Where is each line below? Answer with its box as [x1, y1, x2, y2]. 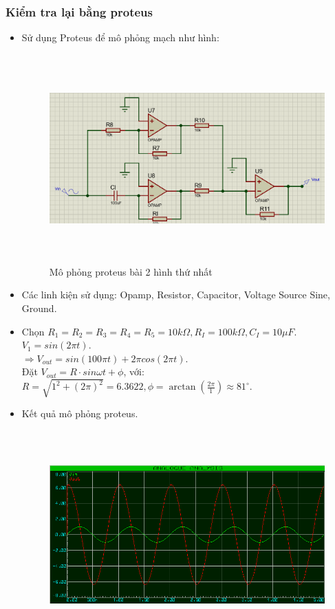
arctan [169, 382, 196, 392]
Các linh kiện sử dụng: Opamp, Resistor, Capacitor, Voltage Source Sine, [21, 287, 330, 302]
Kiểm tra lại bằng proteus [6, 3, 153, 20]
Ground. [21, 300, 57, 315]
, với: [123, 364, 144, 379]
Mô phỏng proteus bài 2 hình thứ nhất [49, 264, 213, 278]
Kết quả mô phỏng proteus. [21, 406, 138, 421]
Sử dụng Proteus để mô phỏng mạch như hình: [21, 30, 219, 45]
